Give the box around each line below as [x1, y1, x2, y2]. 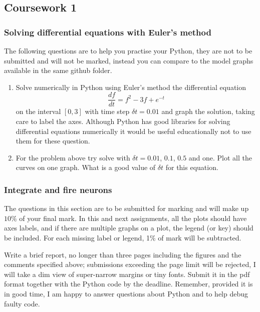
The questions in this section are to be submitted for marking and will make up [4, 203, 249, 213]
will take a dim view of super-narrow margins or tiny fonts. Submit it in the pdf [4, 268, 250, 279]
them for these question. [16, 135, 90, 146]
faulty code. [4, 298, 40, 308]
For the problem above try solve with [16, 152, 130, 162]
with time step [85, 106, 130, 116]
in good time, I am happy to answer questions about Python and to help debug [4, 288, 248, 298]
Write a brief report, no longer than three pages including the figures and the [4, 249, 241, 259]
